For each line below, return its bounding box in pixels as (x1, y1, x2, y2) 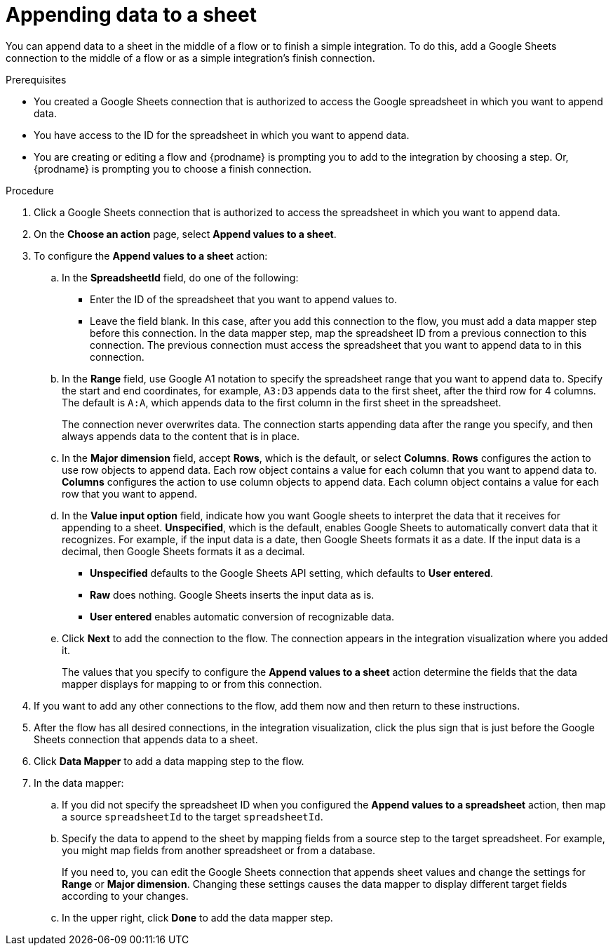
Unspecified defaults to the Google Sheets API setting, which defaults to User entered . (90, 566, 494, 579)
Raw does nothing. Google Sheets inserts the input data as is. (90, 588, 375, 601)
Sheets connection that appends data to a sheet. (34, 733, 258, 745)
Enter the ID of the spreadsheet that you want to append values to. (90, 293, 397, 305)
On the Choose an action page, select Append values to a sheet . (34, 227, 337, 240)
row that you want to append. (62, 487, 197, 500)
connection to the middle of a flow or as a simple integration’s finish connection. (6, 51, 375, 64)
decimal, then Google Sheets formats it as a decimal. (62, 545, 305, 557)
